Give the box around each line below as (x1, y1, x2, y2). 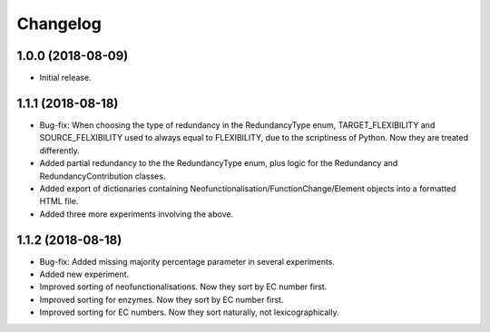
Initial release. (39, 73, 92, 83)
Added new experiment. (39, 269, 130, 279)
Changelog (16, 14, 102, 34)
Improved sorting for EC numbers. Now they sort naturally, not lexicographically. (39, 307, 339, 317)
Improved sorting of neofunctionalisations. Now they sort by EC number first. (39, 281, 328, 292)
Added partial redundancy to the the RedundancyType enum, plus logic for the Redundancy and (39, 158, 398, 169)
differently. (39, 145, 81, 156)
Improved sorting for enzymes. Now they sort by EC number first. (39, 294, 284, 305)
